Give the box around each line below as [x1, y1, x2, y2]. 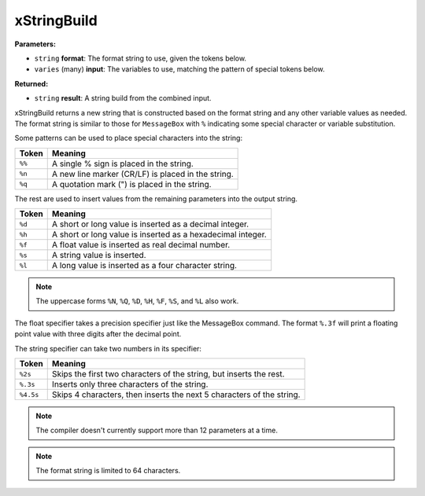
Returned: [14, 79, 49, 88]
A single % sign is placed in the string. [51, 158, 194, 169]
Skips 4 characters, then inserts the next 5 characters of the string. [51, 389, 301, 400]
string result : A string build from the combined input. [34, 94, 212, 103]
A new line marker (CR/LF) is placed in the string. [51, 168, 234, 179]
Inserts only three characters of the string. [51, 379, 209, 390]
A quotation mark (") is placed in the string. [51, 178, 212, 189]
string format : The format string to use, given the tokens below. [34, 53, 247, 63]
